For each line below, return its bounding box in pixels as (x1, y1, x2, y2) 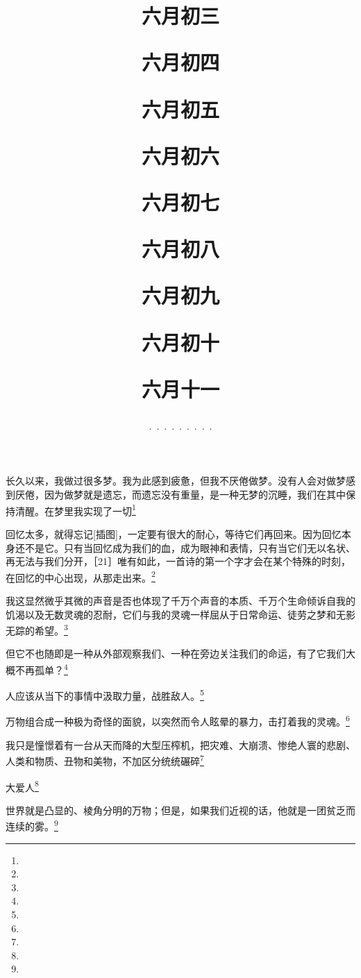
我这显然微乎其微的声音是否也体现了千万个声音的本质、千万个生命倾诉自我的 (6, 593, 355, 607)
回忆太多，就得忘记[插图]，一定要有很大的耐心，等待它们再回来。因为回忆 (6, 526, 342, 541)
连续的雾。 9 (6, 817, 58, 834)
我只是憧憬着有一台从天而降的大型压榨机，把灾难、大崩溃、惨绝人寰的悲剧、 (6, 737, 355, 752)
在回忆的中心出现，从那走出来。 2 (6, 568, 156, 584)
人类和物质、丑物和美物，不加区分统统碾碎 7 (6, 752, 204, 768)
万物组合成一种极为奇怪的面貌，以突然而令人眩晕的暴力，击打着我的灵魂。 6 (6, 712, 350, 729)
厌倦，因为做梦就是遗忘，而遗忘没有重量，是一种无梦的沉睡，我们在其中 (15, 487, 346, 502)
